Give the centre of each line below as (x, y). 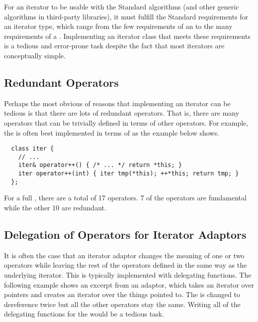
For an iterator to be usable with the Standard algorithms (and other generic (122, 6)
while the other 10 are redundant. (55, 208)
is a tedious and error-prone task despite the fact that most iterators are (114, 46)
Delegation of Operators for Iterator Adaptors (125, 234)
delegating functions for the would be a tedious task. (84, 314)
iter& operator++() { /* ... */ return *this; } (100, 165)
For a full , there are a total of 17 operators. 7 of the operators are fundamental (125, 198)
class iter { (33, 149)
